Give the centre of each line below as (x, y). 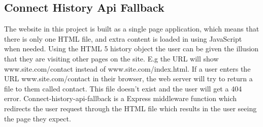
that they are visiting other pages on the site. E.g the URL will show (111, 58)
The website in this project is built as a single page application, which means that (132, 29)
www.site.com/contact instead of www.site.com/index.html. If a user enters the (127, 68)
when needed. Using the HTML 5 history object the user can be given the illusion (131, 49)
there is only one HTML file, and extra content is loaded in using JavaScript (123, 38)
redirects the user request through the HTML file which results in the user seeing (130, 108)
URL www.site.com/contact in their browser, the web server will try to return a (128, 78)
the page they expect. (38, 118)
